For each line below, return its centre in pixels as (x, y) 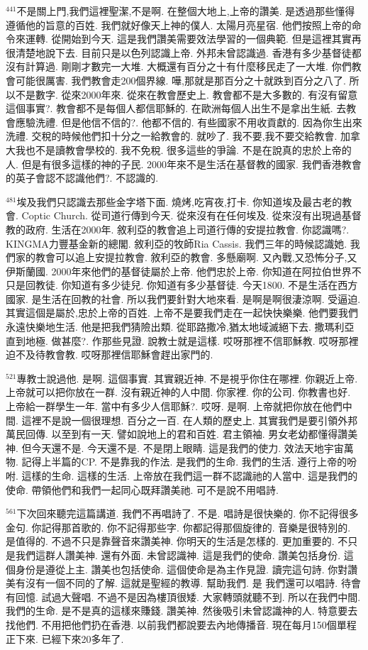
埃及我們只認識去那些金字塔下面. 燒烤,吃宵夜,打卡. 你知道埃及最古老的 (179, 201)
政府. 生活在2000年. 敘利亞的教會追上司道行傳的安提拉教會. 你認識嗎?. (187, 229)
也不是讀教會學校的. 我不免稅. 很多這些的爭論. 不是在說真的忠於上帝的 (188, 149)
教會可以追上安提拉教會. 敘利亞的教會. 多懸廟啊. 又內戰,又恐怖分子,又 (196, 257)
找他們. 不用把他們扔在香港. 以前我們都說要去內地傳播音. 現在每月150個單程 (181, 624)
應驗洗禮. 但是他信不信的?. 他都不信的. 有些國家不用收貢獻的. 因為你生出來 (189, 122)
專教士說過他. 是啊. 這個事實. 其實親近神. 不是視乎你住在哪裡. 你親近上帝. (187, 378)
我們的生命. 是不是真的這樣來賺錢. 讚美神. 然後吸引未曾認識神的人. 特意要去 (182, 611)
